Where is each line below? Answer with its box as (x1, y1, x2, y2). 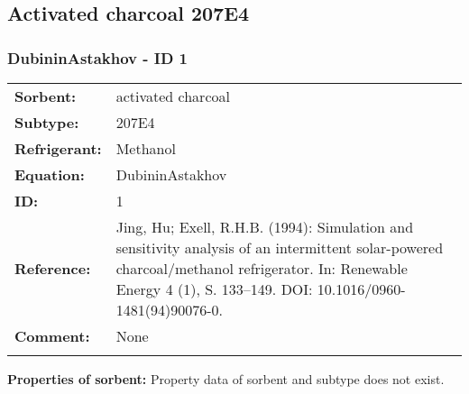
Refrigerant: (14, 138, 102, 159)
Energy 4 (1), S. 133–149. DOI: (115, 279, 313, 299)
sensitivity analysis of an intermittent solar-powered (115, 237, 444, 258)
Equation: (14, 164, 85, 185)
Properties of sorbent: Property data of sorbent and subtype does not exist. (7, 370, 445, 388)
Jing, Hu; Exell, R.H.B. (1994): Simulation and (115, 216, 414, 237)
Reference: (14, 258, 91, 279)
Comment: (14, 325, 90, 346)
